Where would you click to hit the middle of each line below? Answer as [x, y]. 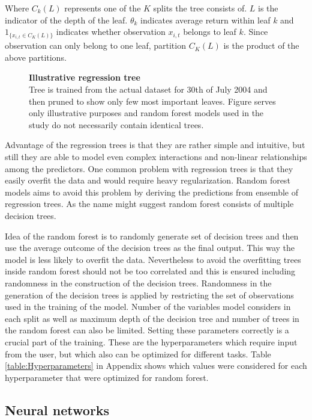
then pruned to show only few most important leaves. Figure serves [152, 101]
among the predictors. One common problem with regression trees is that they [149, 168]
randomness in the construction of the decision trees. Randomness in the [138, 283]
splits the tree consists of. [200, 8]
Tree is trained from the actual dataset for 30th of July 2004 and [148, 89]
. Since [256, 32]
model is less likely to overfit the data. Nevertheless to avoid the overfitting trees [153, 259]
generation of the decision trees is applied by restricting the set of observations [149, 295]
